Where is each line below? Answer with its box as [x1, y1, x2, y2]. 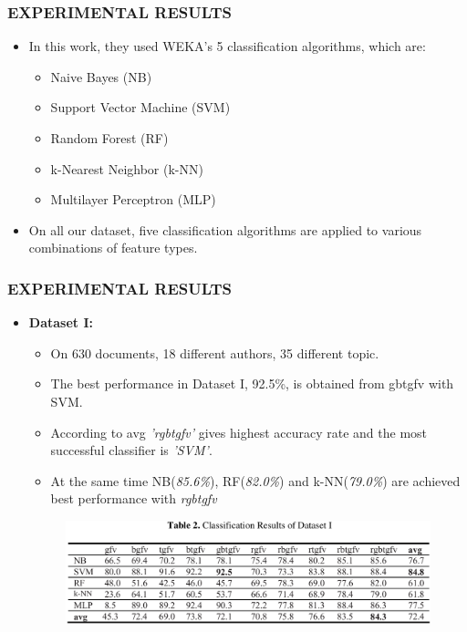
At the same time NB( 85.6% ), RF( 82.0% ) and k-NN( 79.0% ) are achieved [50, 471, 461, 490]
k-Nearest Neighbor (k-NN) [50, 159, 203, 178]
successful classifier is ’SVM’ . [50, 440, 213, 460]
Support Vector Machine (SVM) [50, 98, 231, 117]
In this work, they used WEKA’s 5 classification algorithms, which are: [28, 36, 426, 56]
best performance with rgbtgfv [50, 489, 217, 508]
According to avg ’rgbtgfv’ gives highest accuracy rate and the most [50, 422, 428, 441]
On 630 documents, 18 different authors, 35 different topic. [50, 343, 379, 362]
